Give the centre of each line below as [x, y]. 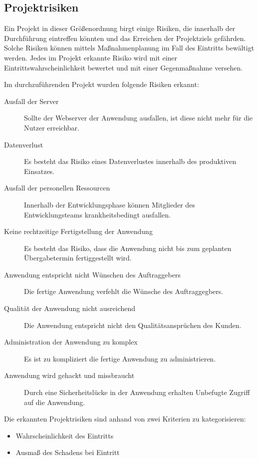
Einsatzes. [39, 171]
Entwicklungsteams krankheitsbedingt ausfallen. [97, 214]
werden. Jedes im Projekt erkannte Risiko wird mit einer [91, 57]
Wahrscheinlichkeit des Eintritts [65, 435]
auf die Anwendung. [55, 402]
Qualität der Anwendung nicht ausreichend [70, 308]
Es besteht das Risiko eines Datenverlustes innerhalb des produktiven [130, 161]
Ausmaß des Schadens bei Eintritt [68, 452]
